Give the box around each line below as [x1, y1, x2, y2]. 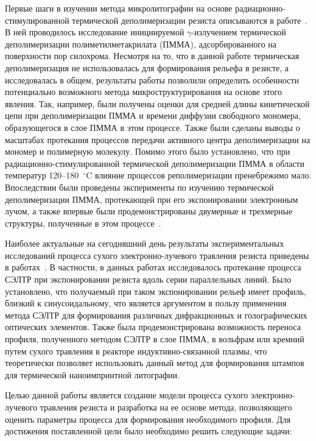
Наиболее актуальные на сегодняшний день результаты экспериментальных [5, 237, 284, 250]
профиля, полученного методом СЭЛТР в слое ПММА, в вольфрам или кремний [5, 333, 304, 345]
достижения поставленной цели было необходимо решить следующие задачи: [5, 425, 292, 437]
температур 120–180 [5, 169, 79, 182]
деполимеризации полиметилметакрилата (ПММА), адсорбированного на [5, 37, 277, 50]
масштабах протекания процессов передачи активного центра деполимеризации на [5, 133, 311, 146]
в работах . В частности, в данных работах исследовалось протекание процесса [5, 261, 301, 273]
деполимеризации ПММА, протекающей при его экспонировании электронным [5, 192, 298, 205]
